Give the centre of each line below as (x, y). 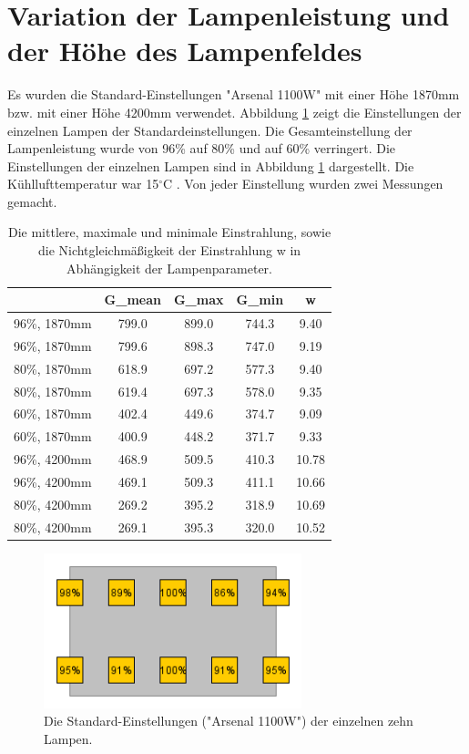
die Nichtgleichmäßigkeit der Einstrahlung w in (169, 250)
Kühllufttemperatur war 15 (83, 184)
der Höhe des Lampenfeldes (185, 51)
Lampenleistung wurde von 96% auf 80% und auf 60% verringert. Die (202, 148)
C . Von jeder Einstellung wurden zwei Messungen (303, 184)
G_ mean (133, 300)
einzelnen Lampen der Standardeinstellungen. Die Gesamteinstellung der (210, 130)
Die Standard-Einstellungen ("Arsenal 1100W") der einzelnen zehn (229, 721)
